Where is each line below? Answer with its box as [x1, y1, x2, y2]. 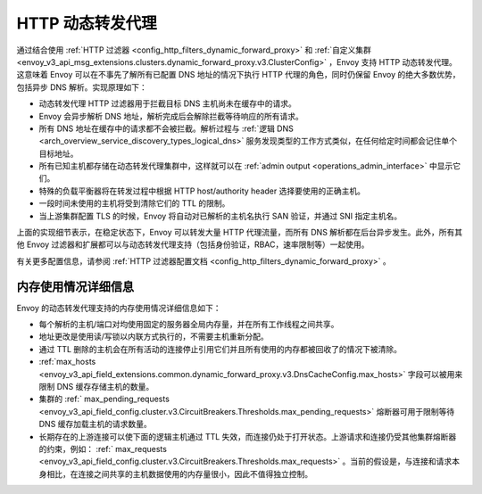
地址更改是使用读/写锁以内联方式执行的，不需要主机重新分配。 [38, 331, 270, 342]
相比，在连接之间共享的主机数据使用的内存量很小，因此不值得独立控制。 [46, 468, 312, 479]
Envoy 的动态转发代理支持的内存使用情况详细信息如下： [16, 302, 222, 313]
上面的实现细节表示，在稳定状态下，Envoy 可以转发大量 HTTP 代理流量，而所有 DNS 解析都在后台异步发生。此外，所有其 [16, 227, 463, 238]
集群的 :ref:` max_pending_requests [38, 393, 170, 405]
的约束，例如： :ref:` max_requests [38, 444, 167, 454]
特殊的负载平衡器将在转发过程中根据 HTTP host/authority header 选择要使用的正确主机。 [38, 185, 366, 196]
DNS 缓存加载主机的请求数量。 [38, 419, 152, 430]
